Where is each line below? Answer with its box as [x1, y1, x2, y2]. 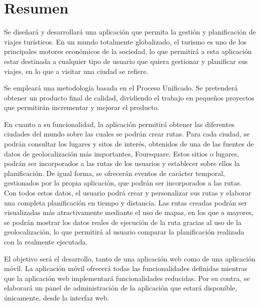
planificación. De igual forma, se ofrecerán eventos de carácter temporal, [4, 167, 225, 178]
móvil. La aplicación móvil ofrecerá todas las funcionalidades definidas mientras [4, 263, 247, 273]
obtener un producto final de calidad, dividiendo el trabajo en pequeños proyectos [4, 92, 254, 102]
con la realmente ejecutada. [4, 236, 88, 246]
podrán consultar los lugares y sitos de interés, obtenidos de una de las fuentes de [4, 138, 254, 149]
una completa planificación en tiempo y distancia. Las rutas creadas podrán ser [4, 197, 247, 207]
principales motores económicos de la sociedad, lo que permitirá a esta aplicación [4, 46, 252, 56]
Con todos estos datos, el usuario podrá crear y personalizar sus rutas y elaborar [4, 187, 251, 198]
